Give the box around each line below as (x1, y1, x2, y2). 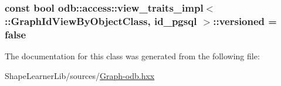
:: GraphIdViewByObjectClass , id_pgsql (5, 13, 197, 28)
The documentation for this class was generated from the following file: (5, 50, 260, 62)
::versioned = (213, 13, 277, 28)
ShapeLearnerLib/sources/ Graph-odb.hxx (5, 69, 155, 81)
